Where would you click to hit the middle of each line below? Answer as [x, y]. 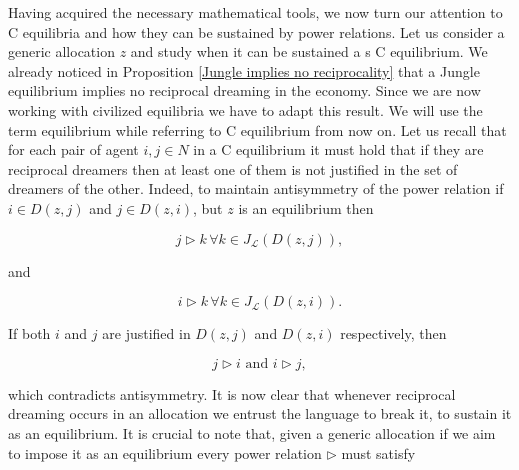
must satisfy [378, 452]
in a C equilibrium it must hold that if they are [338, 149]
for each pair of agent [73, 149]
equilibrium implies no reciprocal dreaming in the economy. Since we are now [244, 90]
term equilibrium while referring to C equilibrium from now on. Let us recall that [257, 129]
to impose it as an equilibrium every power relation [165, 452]
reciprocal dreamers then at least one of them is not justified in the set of [233, 168]
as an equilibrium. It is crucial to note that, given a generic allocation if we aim [252, 432]
